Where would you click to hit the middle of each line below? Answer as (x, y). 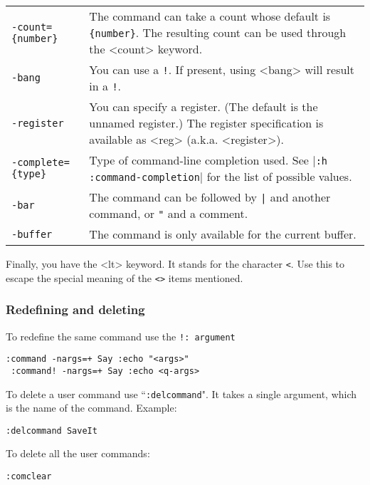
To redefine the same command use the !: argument (121, 336)
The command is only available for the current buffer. (223, 234)
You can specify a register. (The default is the (203, 106)
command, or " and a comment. (169, 213)
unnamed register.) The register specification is (206, 123)
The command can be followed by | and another (210, 197)
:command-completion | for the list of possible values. (221, 176)
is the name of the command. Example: (91, 408)
